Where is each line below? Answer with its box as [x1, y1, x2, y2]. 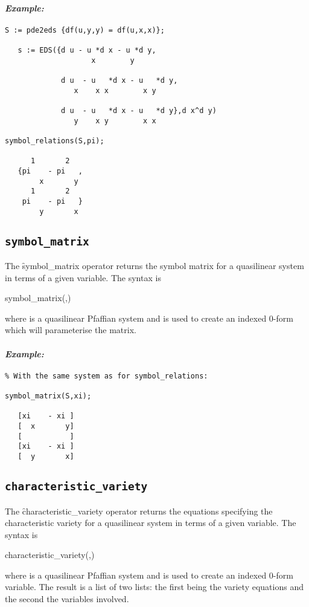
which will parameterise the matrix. [5, 323, 136, 336]
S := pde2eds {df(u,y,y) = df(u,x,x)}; [5, 25, 165, 34]
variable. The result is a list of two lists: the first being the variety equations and [5, 580, 304, 593]
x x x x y [74, 86, 156, 95]
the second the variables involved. [5, 592, 129, 605]
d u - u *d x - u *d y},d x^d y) [61, 106, 217, 115]
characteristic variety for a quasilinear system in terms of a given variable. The [5, 516, 296, 529]
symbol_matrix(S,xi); [5, 392, 92, 401]
